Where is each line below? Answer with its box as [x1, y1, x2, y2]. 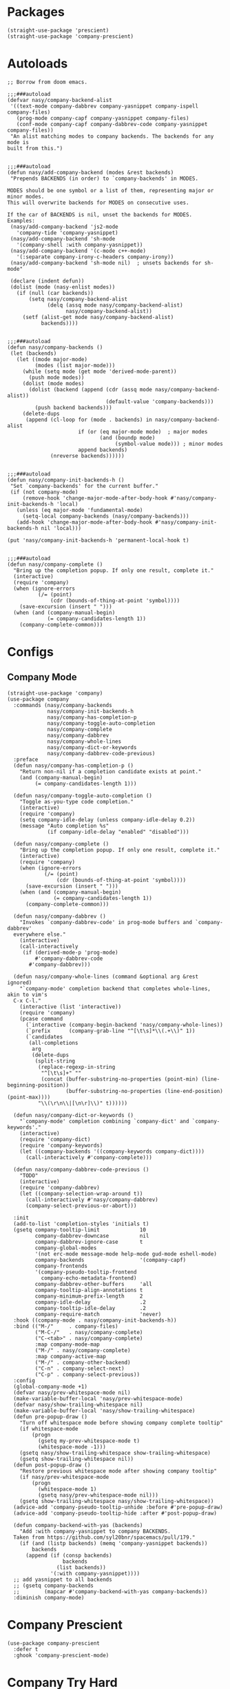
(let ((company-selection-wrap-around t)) [19, 1190, 143, 1197]
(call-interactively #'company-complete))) [25, 1154, 153, 1161]
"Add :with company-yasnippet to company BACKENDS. [19, 1528, 171, 1535]
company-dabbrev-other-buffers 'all [34, 1280, 153, 1287]
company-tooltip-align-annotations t [34, 1287, 143, 1293]
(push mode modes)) [28, 373, 85, 381]
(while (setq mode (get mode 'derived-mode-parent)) [22, 368, 177, 375]
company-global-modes [34, 1245, 97, 1251]
